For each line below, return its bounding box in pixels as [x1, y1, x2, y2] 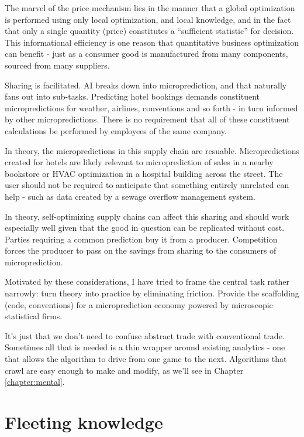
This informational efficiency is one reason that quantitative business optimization [5, 36, 299, 48]
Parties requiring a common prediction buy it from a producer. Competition [5, 233, 278, 245]
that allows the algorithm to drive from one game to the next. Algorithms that [5, 353, 287, 365]
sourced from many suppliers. [5, 59, 110, 71]
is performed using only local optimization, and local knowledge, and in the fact [5, 13, 291, 25]
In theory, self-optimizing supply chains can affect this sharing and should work [5, 210, 289, 222]
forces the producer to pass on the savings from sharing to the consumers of [5, 244, 277, 257]
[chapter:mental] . [5, 375, 65, 388]
